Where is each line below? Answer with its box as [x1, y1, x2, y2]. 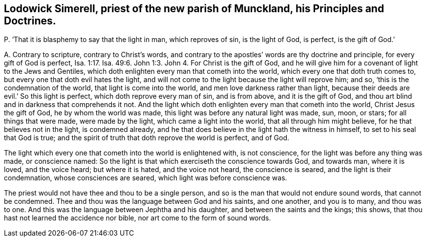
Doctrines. [4, 15, 56, 27]
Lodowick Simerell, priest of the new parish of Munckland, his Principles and [4, 2, 384, 15]
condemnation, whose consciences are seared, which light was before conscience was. [4, 174, 287, 182]
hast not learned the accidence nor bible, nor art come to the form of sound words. [4, 214, 271, 222]
